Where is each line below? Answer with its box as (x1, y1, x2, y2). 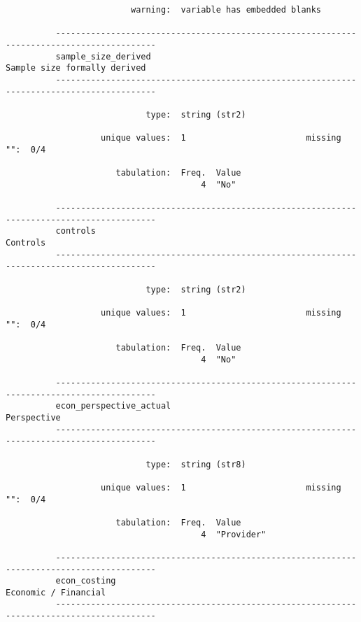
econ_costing (55, 576, 116, 586)
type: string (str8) (146, 459, 246, 469)
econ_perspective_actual (55, 401, 171, 411)
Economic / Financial (6, 587, 106, 598)
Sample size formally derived (6, 63, 146, 73)
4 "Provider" (201, 529, 267, 539)
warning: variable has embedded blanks (130, 5, 322, 15)
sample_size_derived (55, 51, 151, 62)
